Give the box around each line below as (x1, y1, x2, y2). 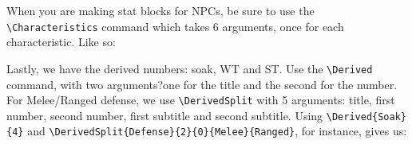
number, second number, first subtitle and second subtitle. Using (6, 107, 323, 123)
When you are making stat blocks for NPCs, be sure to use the (6, 2, 315, 18)
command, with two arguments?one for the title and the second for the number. (6, 76, 398, 92)
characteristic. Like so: (6, 33, 116, 50)
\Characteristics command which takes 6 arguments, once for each (6, 18, 344, 34)
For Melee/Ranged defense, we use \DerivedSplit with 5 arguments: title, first (6, 91, 395, 108)
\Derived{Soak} (326, 111, 406, 123)
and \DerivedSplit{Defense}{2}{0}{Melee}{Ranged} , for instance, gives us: (27, 123, 407, 139)
